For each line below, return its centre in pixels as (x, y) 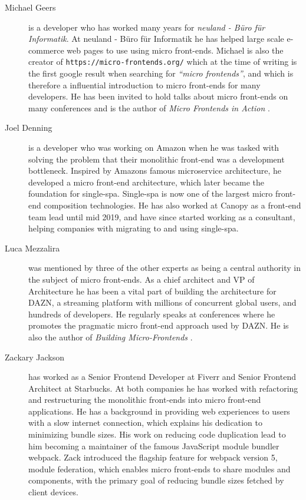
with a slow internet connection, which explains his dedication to (145, 423)
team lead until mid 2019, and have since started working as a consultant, (162, 216)
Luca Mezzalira (32, 248)
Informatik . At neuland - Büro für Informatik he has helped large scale (156, 39)
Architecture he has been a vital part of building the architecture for (152, 291)
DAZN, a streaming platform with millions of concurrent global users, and (162, 302)
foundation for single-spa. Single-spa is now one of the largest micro (151, 193)
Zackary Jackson (35, 357)
